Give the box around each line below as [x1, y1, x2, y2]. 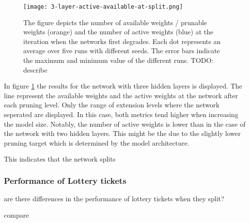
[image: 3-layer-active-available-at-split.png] [23, 3, 183, 10]
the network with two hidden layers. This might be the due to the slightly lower [4, 128, 241, 138]
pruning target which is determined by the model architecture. [4, 137, 189, 148]
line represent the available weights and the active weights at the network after [4, 90, 238, 100]
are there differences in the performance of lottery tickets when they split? [4, 193, 224, 204]
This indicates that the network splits [4, 154, 116, 164]
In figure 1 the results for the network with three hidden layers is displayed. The [4, 81, 242, 91]
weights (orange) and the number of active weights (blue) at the [23, 27, 214, 37]
